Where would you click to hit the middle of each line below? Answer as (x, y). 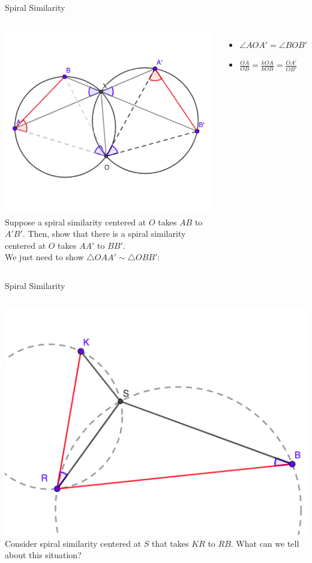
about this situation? (43, 555)
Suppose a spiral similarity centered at (76, 222)
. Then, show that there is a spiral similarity (104, 234)
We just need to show (44, 257)
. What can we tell (265, 543)
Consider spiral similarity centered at (73, 543)
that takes (170, 543)
